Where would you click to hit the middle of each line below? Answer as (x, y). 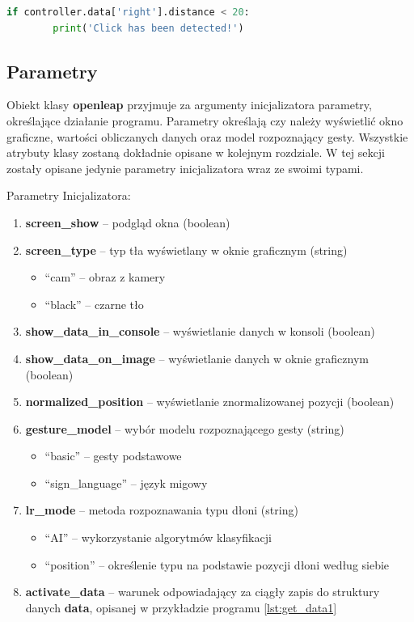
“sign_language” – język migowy (126, 482)
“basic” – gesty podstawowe (113, 456)
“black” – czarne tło (94, 304)
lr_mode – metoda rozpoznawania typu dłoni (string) (162, 510)
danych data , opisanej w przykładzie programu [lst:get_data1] (181, 607)
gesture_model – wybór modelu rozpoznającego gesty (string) (185, 428)
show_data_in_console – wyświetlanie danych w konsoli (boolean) (200, 331)
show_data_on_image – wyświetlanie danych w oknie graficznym (197, 358)
